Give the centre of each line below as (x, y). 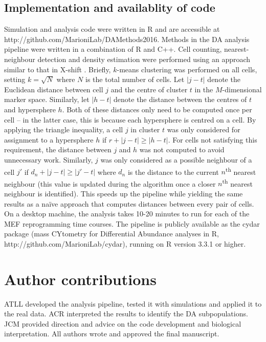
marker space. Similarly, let (47, 99)
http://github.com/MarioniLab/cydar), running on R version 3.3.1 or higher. (125, 243)
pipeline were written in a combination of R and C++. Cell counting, (113, 49)
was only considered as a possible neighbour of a (176, 159)
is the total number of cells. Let (135, 79)
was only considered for (204, 129)
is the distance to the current (173, 172)
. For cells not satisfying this (213, 139)
